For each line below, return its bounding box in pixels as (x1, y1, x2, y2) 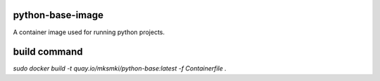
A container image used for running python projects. (13, 28, 165, 36)
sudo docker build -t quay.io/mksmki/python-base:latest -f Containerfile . (13, 64, 227, 73)
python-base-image (13, 9, 104, 21)
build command (13, 46, 83, 58)
